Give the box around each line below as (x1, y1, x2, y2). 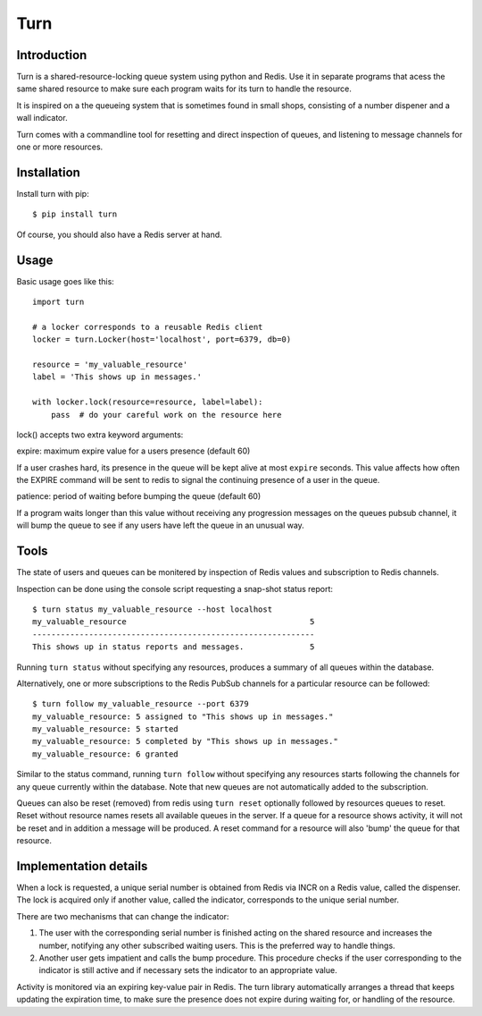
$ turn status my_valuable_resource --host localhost (32, 604, 272, 614)
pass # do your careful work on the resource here (50, 410, 282, 419)
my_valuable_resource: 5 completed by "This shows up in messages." (32, 736, 338, 747)
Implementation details (16, 859, 148, 874)
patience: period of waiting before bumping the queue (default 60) (16, 491, 262, 502)
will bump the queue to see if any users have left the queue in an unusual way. (16, 520, 305, 531)
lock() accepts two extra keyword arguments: (16, 429, 184, 440)
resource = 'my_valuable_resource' (32, 359, 188, 369)
